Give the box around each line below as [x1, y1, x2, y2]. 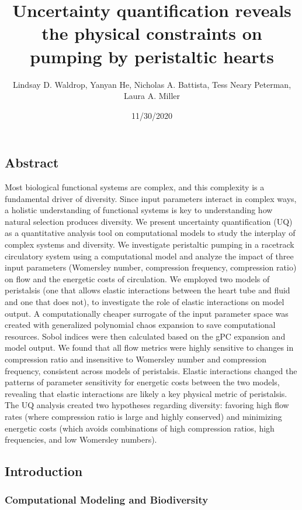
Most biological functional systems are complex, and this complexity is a [5, 181, 265, 193]
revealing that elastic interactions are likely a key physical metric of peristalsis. [5, 387, 287, 399]
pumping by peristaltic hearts [30, 44, 274, 68]
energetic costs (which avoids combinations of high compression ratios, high [5, 422, 275, 434]
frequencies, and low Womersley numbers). [5, 433, 157, 446]
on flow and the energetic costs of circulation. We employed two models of [5, 272, 270, 285]
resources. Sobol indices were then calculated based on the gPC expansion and [5, 330, 286, 342]
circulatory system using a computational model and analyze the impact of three [5, 249, 294, 262]
